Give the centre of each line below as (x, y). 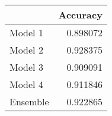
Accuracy (80, 15)
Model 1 (26, 32)
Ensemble (29, 101)
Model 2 (26, 50)
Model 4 (26, 84)
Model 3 (26, 67)
